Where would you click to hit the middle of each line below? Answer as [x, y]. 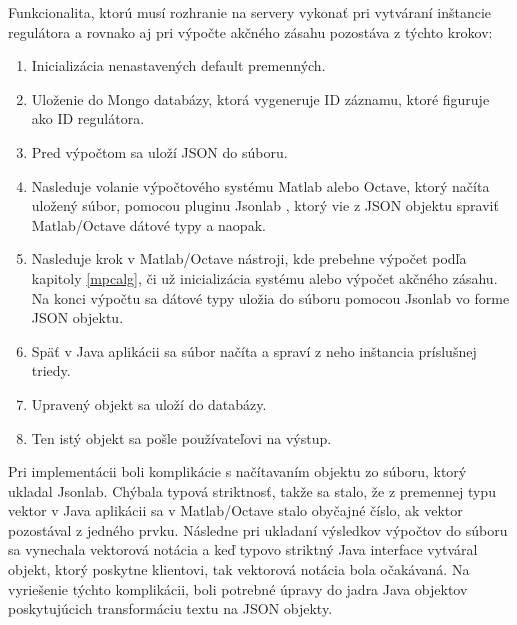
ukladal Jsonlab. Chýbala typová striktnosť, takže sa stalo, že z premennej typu [252, 490]
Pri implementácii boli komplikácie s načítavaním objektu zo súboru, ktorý [237, 471]
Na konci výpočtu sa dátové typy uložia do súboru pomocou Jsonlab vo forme [270, 297]
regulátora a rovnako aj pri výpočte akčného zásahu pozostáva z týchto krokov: [250, 31]
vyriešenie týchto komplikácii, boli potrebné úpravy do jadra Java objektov [238, 588]
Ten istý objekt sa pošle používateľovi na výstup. [181, 437]
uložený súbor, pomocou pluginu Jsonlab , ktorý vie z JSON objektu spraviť [265, 205]
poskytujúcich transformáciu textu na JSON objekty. [170, 608]
